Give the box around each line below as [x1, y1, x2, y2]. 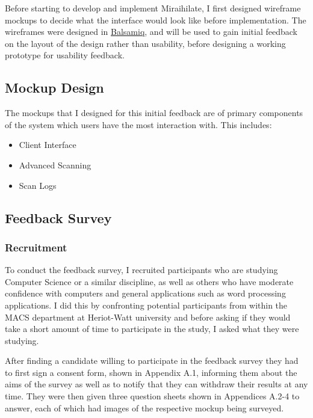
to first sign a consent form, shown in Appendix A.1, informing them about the [5, 366, 297, 378]
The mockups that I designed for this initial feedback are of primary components [5, 106, 303, 119]
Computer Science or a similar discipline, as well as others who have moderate [5, 275, 294, 287]
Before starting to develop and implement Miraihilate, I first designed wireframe [5, 2, 301, 14]
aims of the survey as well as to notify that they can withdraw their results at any [5, 378, 308, 390]
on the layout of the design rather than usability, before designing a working [5, 37, 286, 49]
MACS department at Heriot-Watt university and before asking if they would [5, 310, 291, 323]
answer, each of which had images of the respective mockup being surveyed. [5, 401, 284, 414]
